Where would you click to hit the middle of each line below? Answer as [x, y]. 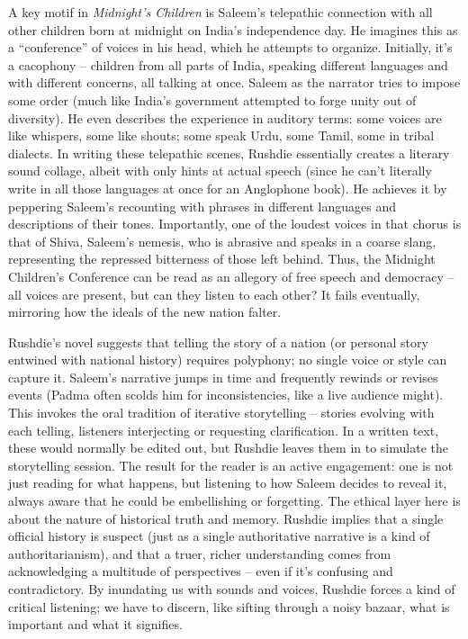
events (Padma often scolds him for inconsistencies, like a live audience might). [226, 395]
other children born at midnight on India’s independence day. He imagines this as [233, 29]
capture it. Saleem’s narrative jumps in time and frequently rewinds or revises [223, 377]
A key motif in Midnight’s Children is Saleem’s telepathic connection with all [220, 12]
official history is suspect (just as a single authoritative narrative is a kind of [219, 536]
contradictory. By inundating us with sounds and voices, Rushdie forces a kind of [232, 589]
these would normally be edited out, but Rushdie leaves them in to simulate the [228, 448]
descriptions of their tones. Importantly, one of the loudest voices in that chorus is [235, 224]
